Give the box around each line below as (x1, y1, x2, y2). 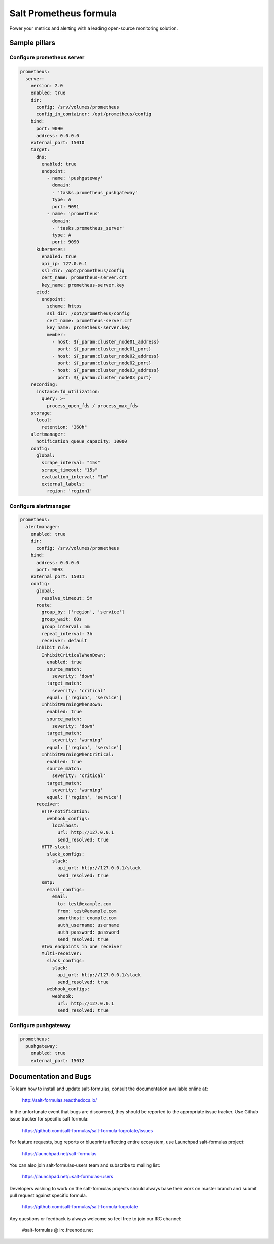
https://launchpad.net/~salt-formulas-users (22, 1174, 114, 1180)
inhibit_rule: (36, 645, 71, 650)
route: (36, 602, 53, 608)
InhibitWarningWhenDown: (41, 702, 104, 707)
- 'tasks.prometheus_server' (52, 225, 125, 231)
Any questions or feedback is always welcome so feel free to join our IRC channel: (9, 1215, 182, 1222)
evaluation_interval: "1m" (41, 474, 109, 480)
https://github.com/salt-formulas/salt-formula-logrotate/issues (22, 1127, 153, 1133)
